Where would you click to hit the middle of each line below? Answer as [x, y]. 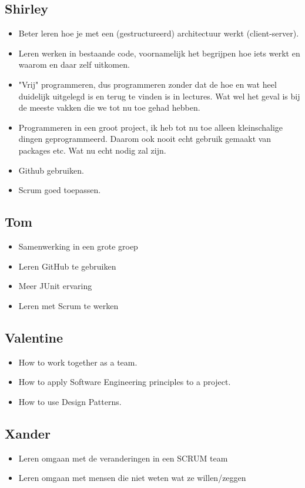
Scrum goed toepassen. [60, 190]
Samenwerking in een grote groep [78, 246]
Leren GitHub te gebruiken [67, 266]
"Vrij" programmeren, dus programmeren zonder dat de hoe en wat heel [148, 84]
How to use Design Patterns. [70, 401]
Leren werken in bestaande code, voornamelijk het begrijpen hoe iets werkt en [159, 53]
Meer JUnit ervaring [55, 286]
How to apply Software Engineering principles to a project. [125, 382]
